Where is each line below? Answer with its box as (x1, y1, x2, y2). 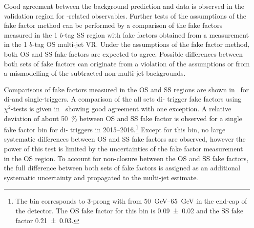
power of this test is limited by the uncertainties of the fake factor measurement (4, 143, 243, 153)
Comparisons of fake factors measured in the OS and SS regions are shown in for (4, 84, 249, 94)
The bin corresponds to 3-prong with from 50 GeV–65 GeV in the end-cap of (15, 196, 247, 206)
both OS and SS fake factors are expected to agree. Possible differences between (4, 48, 243, 59)
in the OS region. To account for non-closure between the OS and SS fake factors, (4, 153, 249, 163)
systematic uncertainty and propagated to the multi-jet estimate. (4, 172, 198, 182)
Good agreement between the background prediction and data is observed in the (4, 1, 244, 11)
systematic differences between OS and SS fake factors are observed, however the (4, 134, 246, 144)
